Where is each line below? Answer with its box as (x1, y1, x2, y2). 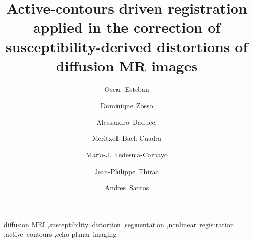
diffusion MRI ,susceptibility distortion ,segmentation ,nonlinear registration (4, 219, 234, 229)
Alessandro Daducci (97, 116, 157, 127)
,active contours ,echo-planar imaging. (4, 229, 118, 239)
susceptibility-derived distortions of (5, 36, 248, 56)
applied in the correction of (33, 17, 221, 37)
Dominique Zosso (100, 100, 153, 110)
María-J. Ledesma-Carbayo (86, 150, 168, 160)
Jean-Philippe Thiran (94, 166, 159, 176)
